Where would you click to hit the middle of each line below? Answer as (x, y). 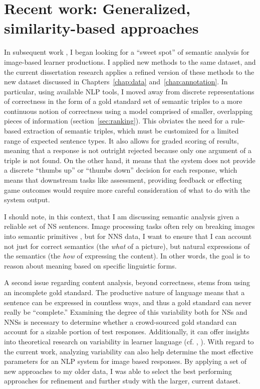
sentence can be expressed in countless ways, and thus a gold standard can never (128, 302)
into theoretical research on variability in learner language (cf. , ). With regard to (129, 341)
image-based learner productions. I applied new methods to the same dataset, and (130, 61)
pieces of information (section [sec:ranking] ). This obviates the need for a (116, 121)
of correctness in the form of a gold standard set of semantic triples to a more (123, 101)
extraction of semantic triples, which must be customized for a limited (131, 131)
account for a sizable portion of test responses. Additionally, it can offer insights (127, 332)
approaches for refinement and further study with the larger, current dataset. (122, 381)
